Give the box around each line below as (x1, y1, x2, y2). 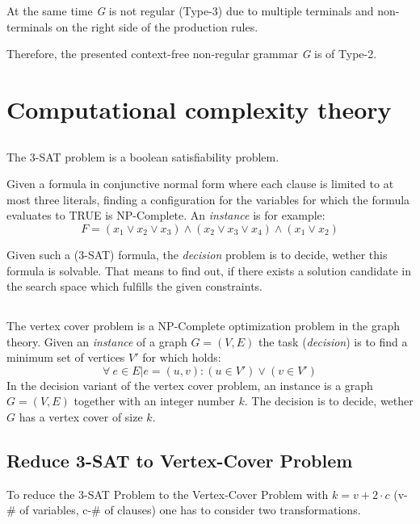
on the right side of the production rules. (56, 18, 258, 35)
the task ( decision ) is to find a (258, 333, 408, 350)
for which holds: (142, 349, 221, 366)
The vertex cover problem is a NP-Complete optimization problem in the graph (6, 317, 400, 334)
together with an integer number (73, 392, 235, 409)
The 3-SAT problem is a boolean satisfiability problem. (6, 148, 279, 165)
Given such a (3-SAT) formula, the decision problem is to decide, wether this (6, 245, 388, 262)
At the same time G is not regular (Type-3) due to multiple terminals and (6, 2, 374, 19)
